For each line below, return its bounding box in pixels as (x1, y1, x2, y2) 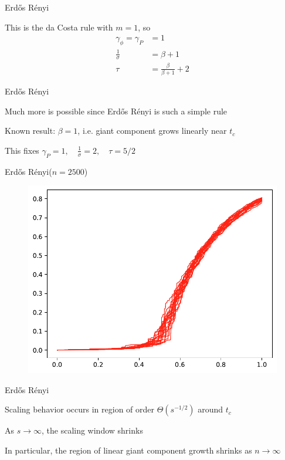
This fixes (5, 144, 39, 156)
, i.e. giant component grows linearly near (77, 124, 227, 137)
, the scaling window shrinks (42, 424, 143, 437)
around (198, 403, 223, 415)
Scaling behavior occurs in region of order (5, 403, 155, 415)
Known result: (5, 124, 56, 137)
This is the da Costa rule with (5, 21, 113, 33)
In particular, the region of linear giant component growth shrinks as (5, 444, 252, 456)
